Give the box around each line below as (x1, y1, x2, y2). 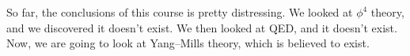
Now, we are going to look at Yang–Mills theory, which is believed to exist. (6, 35, 370, 51)
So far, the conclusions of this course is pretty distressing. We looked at (6, 4, 353, 20)
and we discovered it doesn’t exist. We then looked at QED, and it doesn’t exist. (6, 19, 397, 35)
